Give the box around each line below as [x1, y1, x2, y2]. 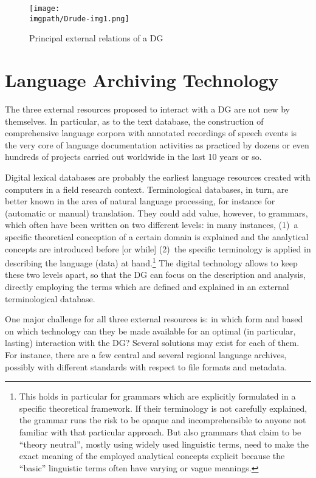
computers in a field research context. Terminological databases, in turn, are [5, 182, 289, 195]
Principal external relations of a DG [29, 32, 163, 44]
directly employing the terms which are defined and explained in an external [5, 280, 289, 293]
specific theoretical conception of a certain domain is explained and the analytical [5, 230, 309, 243]
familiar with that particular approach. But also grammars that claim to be [19, 425, 301, 438]
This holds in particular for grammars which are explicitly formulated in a [19, 390, 296, 403]
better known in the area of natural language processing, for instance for [5, 195, 275, 207]
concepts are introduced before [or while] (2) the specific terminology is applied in [5, 242, 311, 255]
